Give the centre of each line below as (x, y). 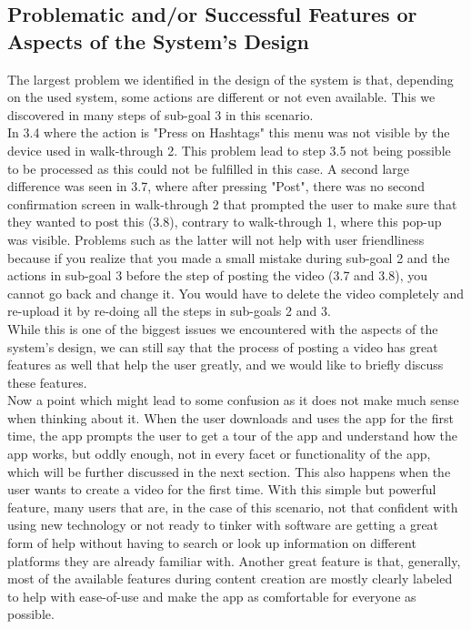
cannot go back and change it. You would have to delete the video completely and (236, 293)
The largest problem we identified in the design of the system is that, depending (230, 79)
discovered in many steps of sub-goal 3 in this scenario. (160, 114)
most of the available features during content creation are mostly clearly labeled (230, 578)
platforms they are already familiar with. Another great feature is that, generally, (234, 560)
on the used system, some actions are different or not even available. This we (221, 97)
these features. (47, 382)
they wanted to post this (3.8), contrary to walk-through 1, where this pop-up (225, 222)
